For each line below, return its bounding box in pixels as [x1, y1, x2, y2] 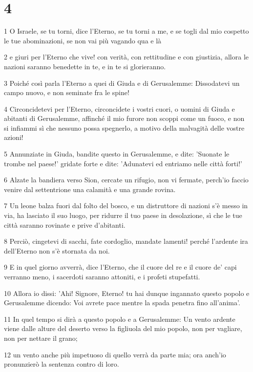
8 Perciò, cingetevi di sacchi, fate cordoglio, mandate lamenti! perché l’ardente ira [4, 236, 248, 246]
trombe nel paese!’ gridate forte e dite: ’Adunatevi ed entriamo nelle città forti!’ [4, 158, 242, 168]
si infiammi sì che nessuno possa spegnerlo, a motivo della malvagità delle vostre [4, 122, 245, 133]
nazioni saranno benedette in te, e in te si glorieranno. [4, 61, 166, 71]
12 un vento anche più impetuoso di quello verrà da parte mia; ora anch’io [4, 349, 226, 359]
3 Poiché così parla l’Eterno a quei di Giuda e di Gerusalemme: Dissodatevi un [4, 78, 240, 88]
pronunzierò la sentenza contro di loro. [4, 359, 119, 369]
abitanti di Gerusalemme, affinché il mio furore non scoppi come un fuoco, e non [4, 113, 245, 123]
